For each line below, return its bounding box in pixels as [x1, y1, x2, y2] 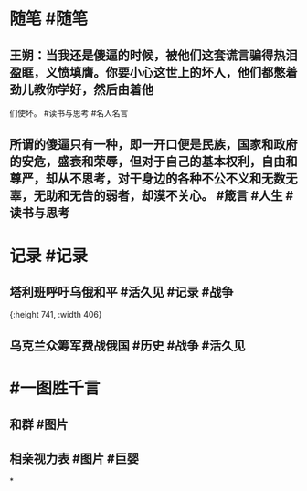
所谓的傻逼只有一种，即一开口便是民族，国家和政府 [9, 137, 298, 152]
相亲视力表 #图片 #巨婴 [9, 451, 140, 466]
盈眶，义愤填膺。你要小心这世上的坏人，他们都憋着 [9, 65, 298, 80]
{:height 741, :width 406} [9, 309, 102, 320]
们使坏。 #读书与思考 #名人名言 [9, 108, 129, 119]
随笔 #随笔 [9, 8, 89, 29]
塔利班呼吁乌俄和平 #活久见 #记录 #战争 [9, 284, 234, 299]
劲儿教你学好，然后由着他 [9, 81, 153, 97]
